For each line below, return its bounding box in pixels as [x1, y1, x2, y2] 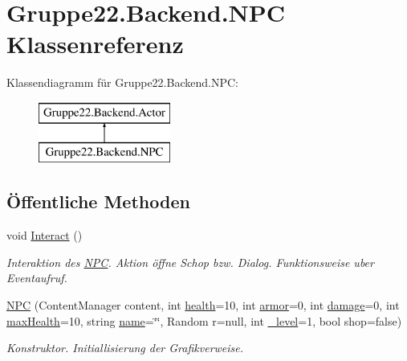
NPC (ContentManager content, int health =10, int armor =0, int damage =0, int [6, 297, 400, 314]
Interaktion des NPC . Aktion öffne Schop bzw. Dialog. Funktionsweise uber [6, 253, 374, 270]
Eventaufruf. [6, 269, 67, 286]
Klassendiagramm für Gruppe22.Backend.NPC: [6, 74, 238, 91]
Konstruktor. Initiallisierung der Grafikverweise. [6, 339, 244, 356]
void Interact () [6, 227, 83, 244]
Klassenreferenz [6, 27, 184, 60]
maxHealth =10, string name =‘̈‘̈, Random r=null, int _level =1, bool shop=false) [6, 312, 402, 329]
